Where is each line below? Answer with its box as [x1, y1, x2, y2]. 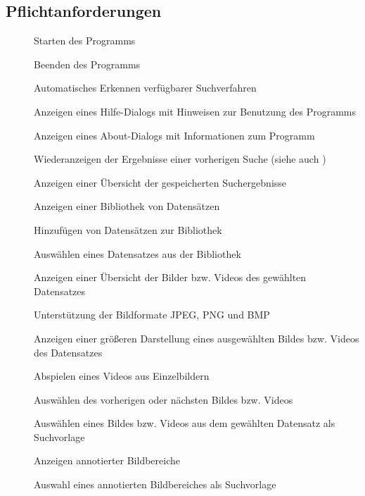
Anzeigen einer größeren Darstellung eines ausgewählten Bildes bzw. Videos [34, 330, 359, 345]
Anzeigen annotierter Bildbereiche [34, 453, 180, 468]
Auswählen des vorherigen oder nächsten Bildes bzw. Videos [34, 392, 293, 407]
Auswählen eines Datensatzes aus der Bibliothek [34, 246, 241, 261]
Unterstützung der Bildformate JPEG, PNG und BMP [34, 307, 270, 322]
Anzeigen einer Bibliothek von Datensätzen [34, 199, 220, 213]
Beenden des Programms [34, 56, 141, 71]
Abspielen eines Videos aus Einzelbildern [34, 368, 210, 383]
